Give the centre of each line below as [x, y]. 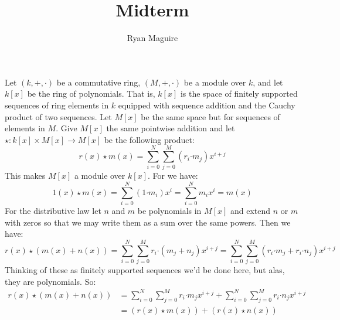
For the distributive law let [53, 211]
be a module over [215, 82]
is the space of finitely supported [239, 93]
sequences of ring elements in [57, 105]
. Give [67, 128]
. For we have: [173, 176]
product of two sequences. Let [58, 116]
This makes [25, 176]
